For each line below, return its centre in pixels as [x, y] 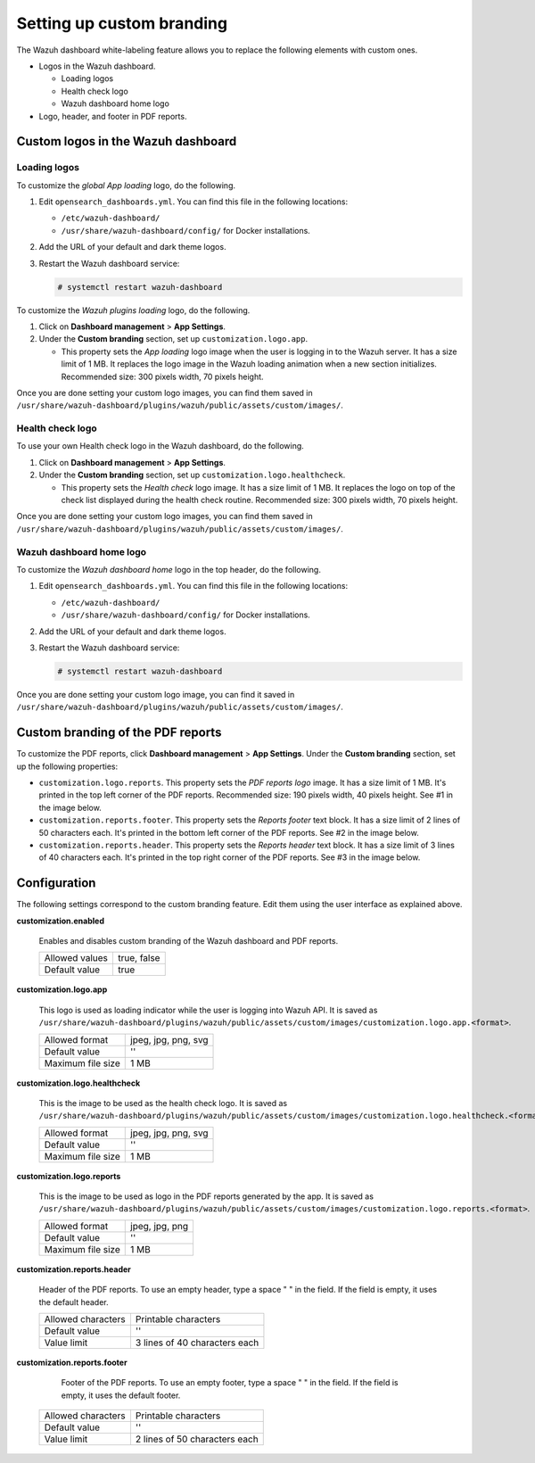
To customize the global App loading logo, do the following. [126, 185]
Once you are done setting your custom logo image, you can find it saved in [156, 694]
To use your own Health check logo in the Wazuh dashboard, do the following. [160, 446]
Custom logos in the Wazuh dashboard [127, 141]
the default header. [74, 1302]
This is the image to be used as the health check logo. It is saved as [163, 1103]
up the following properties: [67, 766]
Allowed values [76, 958]
